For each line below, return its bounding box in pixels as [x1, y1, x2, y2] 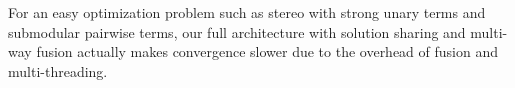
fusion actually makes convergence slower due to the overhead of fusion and [36, 41, 498, 62]
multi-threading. [8, 60, 108, 81]
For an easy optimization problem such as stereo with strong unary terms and [8, 2, 486, 22]
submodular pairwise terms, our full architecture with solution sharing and [8, 21, 466, 42]
